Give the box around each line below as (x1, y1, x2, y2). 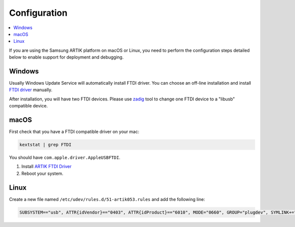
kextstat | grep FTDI (19, 142, 72, 148)
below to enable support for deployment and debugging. (9, 54, 124, 60)
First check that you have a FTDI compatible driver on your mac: (9, 129, 140, 135)
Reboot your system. (21, 170, 63, 176)
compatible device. (9, 103, 48, 109)
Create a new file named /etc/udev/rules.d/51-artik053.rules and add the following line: (9, 196, 205, 202)
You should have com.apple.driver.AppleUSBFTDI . (9, 155, 120, 161)
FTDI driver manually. (9, 87, 53, 93)
